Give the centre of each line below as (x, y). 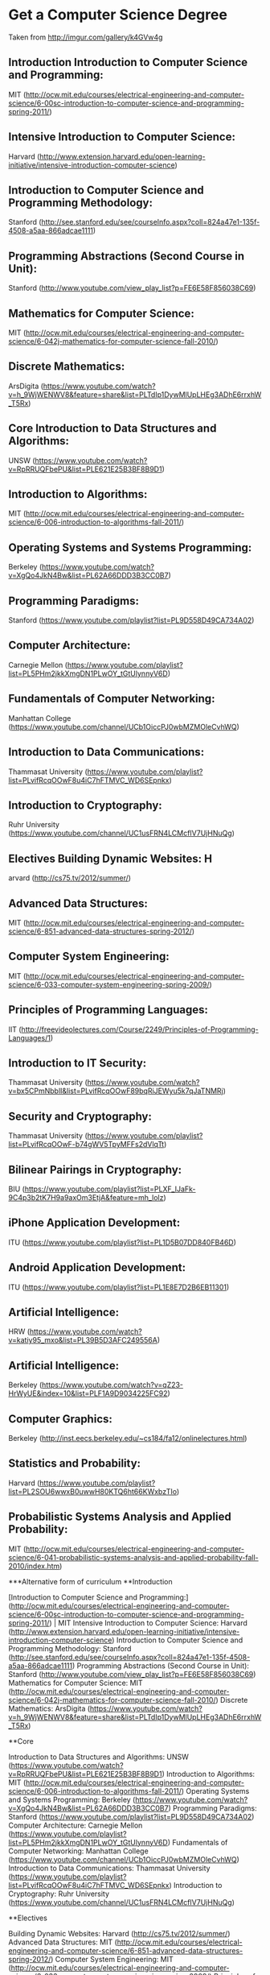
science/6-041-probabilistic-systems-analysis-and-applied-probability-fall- (133, 1557)
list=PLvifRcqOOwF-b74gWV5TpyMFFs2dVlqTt (86, 1145)
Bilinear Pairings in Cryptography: (95, 1170)
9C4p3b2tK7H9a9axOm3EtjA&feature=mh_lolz (86, 1197)
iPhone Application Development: (94, 1223)
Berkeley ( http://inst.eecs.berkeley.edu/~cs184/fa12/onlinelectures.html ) (128, 1439)
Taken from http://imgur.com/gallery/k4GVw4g (86, 37)
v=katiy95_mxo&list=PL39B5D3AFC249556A (83, 1340)
